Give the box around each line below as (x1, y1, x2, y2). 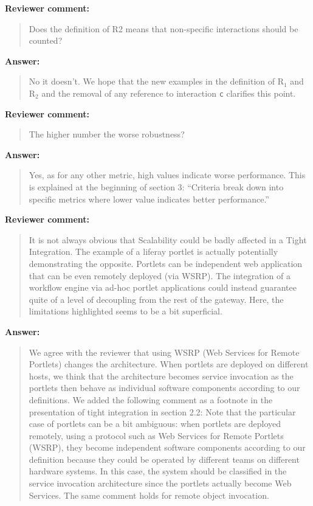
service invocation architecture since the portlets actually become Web (29, 477, 292, 490)
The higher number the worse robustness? (29, 128, 185, 140)
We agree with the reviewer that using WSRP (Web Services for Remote (29, 345, 300, 358)
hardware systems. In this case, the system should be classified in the (29, 465, 287, 477)
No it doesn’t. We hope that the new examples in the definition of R (29, 75, 284, 88)
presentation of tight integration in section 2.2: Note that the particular (29, 405, 296, 418)
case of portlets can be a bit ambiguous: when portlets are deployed (29, 417, 281, 430)
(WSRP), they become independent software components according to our (29, 441, 306, 454)
